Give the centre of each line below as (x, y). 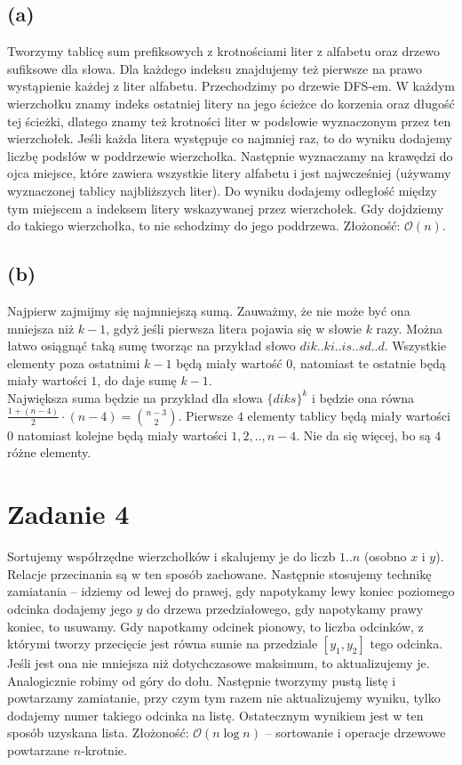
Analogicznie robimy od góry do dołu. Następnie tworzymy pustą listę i (202, 680)
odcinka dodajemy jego (70, 608)
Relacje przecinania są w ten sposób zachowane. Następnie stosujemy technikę (219, 573)
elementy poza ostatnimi (74, 362)
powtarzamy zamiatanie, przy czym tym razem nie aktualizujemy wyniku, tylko (224, 698)
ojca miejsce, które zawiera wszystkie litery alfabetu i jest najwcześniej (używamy (229, 173)
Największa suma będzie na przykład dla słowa (135, 397)
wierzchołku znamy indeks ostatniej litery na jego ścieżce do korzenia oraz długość (231, 103)
